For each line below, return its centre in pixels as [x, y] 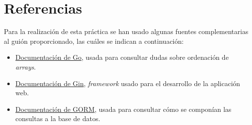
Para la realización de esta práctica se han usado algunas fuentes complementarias [126, 31]
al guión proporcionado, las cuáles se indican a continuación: [94, 41]
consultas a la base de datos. [58, 118]
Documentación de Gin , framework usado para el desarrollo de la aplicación [128, 83]
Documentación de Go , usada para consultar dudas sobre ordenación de [122, 57]
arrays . [25, 66]
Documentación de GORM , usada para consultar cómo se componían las [123, 109]
